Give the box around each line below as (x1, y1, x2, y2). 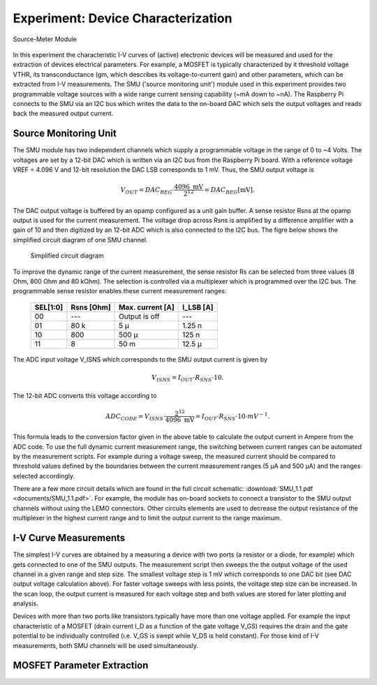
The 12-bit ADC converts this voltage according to (13, 392, 157, 400)
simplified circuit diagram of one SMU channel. (13, 235, 148, 244)
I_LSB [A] (182, 302, 214, 312)
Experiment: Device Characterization (13, 10, 232, 26)
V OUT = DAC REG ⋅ (120, 186, 175, 196)
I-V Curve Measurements (13, 532, 126, 544)
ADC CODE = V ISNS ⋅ (105, 412, 165, 422)
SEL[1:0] (34, 302, 64, 312)
